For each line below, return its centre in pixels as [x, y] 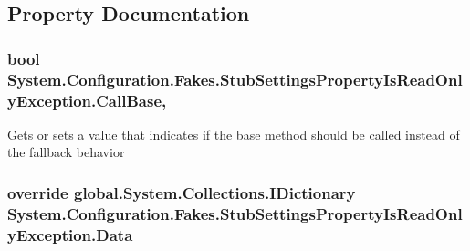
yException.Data [70, 234]
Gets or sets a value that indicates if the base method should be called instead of [234, 134]
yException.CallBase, [87, 100]
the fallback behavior [66, 152]
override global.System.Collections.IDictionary [182, 192]
